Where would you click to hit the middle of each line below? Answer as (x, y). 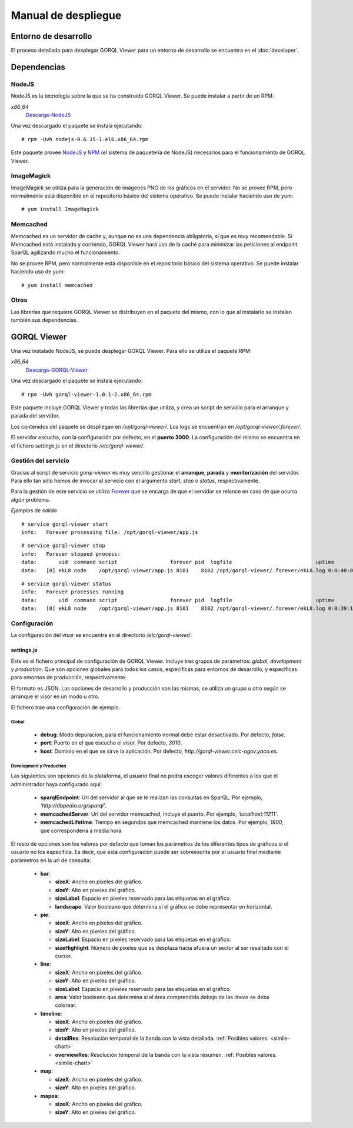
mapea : (50, 1096)
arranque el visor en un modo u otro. (55, 696)
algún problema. (31, 499)
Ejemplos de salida (34, 510)
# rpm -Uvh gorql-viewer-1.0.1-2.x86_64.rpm (87, 394)
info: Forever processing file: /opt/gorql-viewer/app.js (110, 533)
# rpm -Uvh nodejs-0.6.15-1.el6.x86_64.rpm (85, 139)
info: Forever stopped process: (71, 554)
